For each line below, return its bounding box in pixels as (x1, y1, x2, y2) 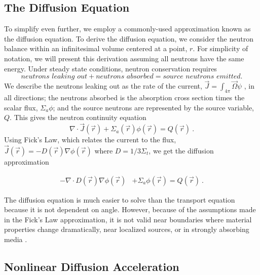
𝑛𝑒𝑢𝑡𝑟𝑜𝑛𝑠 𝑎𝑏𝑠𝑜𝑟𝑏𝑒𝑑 (96, 73, 154, 81)
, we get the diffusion (148, 145, 214, 155)
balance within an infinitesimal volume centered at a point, (4, 43, 188, 54)
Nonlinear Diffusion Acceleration (4, 258, 179, 274)
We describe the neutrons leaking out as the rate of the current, (4, 81, 202, 91)
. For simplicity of (193, 43, 248, 54)
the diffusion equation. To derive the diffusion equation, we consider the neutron (4, 33, 253, 44)
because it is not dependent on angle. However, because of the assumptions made (4, 204, 256, 215)
